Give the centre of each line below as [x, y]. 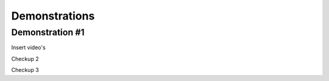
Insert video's [28, 48]
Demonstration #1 [48, 32]
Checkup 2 [25, 58]
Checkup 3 [25, 70]
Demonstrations [53, 16]
